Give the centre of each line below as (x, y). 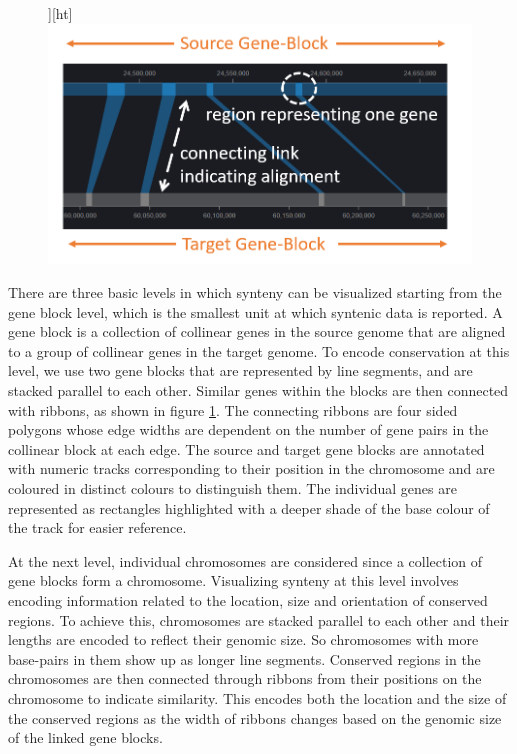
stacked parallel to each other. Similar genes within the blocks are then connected (258, 390)
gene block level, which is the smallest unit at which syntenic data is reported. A (255, 311)
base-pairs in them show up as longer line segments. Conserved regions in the (244, 658)
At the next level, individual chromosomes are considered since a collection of (245, 560)
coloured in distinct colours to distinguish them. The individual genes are (232, 488)
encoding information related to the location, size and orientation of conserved (248, 599)
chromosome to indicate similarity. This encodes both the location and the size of (257, 697)
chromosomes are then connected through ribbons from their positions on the (245, 678)
